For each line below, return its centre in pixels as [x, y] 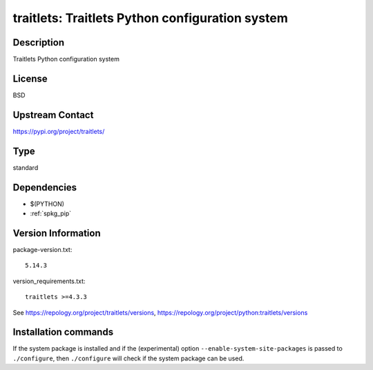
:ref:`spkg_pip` [51, 213]
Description [39, 42]
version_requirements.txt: [49, 281]
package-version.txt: [42, 249]
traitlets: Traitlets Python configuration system [150, 18]
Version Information [57, 233]
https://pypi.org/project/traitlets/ [59, 131]
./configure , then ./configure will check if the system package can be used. [128, 358]
